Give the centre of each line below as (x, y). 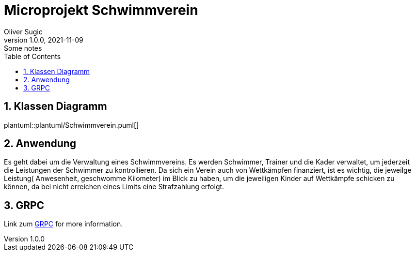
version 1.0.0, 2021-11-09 (44, 40)
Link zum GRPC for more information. (64, 224)
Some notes (23, 48)
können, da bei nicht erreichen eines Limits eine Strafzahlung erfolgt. (114, 187)
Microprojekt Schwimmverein (101, 10)
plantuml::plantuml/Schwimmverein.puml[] (72, 125)
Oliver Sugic (23, 31)
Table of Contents (32, 56)
